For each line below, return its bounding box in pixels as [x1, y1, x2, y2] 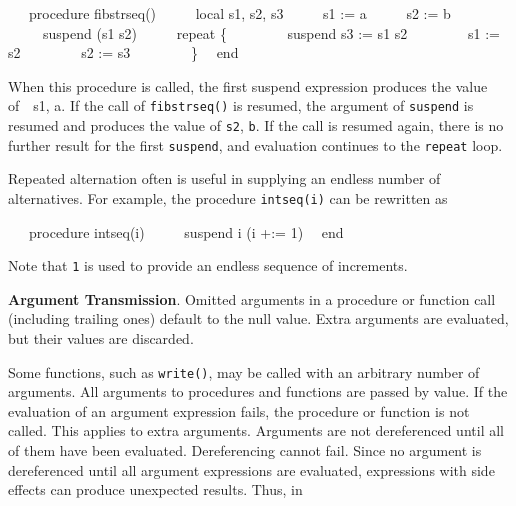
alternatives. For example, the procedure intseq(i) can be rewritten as [8, 187, 448, 208]
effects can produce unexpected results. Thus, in [8, 479, 303, 500]
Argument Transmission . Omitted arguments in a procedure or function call [8, 288, 496, 309]
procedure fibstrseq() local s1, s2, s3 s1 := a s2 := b [28, 3, 451, 23]
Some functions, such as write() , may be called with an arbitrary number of [8, 361, 480, 382]
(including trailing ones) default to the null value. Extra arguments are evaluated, [8, 308, 509, 329]
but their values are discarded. [8, 328, 194, 349]
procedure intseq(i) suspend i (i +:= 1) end [28, 221, 344, 242]
